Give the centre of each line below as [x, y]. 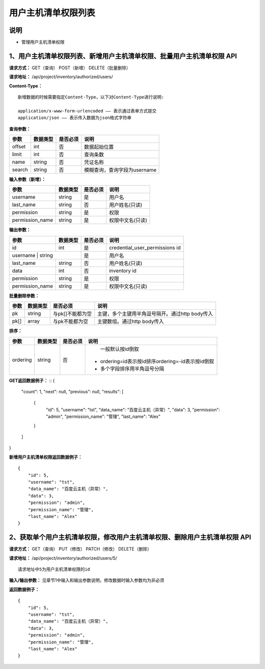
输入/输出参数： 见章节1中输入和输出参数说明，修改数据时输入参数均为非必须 [87, 581]
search [20, 170]
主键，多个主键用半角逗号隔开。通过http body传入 [155, 314]
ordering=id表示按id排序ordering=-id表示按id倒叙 [157, 361]
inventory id [123, 270]
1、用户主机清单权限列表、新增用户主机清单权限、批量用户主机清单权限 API [123, 56]
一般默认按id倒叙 [119, 349]
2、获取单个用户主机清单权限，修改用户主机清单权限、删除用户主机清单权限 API [130, 538]
